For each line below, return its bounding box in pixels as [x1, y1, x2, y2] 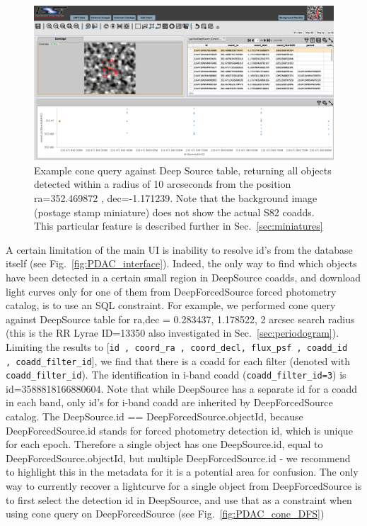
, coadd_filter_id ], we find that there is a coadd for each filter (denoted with [6, 353, 351, 368]
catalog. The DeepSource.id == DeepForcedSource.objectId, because [6, 409, 303, 424]
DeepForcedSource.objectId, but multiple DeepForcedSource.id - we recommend [6, 450, 351, 465]
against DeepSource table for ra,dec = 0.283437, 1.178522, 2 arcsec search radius [6, 311, 355, 326]
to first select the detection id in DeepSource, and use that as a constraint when [6, 492, 352, 507]
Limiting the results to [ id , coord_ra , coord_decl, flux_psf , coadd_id [6, 339, 348, 354]
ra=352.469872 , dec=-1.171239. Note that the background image [34, 190, 318, 205]
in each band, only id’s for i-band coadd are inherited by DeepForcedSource [6, 395, 333, 410]
